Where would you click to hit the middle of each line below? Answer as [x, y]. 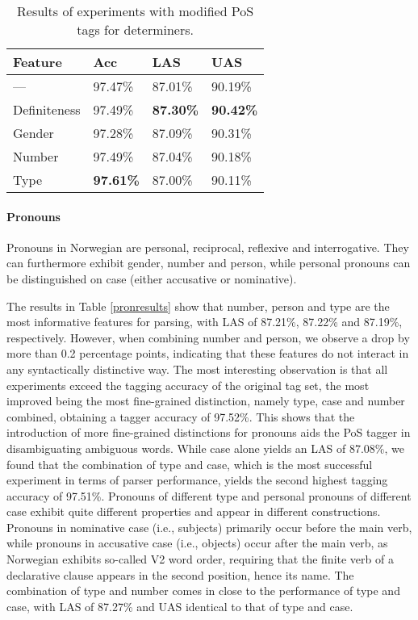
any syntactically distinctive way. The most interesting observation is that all [197, 369]
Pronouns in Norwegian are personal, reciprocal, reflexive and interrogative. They [208, 247]
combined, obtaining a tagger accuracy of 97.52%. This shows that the [181, 416]
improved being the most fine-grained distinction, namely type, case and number [206, 401]
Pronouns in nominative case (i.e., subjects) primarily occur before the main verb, [209, 527]
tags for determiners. [135, 29]
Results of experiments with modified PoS [136, 11]
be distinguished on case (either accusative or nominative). [152, 278]
